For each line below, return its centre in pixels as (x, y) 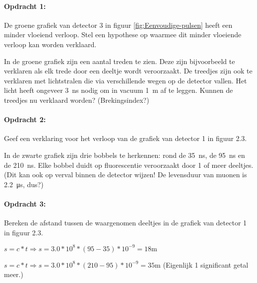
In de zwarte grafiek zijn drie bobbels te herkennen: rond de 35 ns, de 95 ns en (125, 155)
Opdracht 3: (25, 203)
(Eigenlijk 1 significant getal (206, 264)
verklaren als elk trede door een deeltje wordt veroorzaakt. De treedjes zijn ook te (128, 71)
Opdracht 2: (25, 119)
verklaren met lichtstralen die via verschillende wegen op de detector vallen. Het (126, 80)
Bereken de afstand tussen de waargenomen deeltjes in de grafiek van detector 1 (126, 223)
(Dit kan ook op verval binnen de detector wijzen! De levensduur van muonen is (126, 175)
